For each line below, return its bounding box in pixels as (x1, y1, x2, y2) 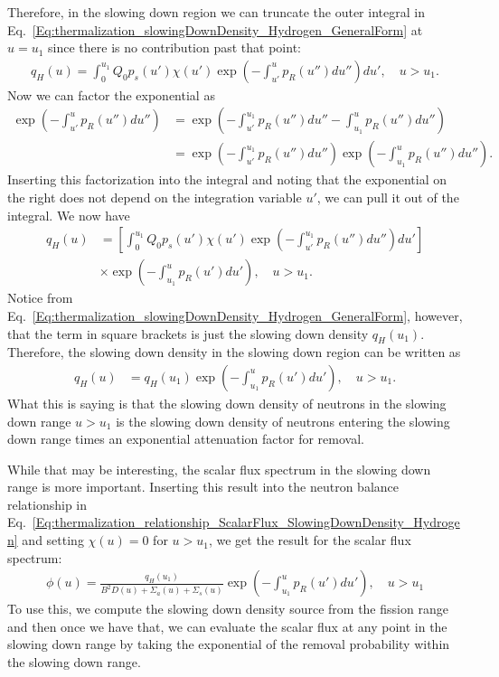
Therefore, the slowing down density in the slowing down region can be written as (7, 343, 461, 362)
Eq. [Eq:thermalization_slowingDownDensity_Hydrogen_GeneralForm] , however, (7, 306, 463, 324)
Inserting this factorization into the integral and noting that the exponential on (7, 170, 447, 189)
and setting (22, 531, 84, 550)
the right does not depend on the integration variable (7, 188, 302, 207)
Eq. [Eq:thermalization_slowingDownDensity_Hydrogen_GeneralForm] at (7, 20, 423, 39)
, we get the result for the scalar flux (208, 531, 411, 550)
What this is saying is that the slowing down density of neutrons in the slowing (7, 393, 447, 412)
